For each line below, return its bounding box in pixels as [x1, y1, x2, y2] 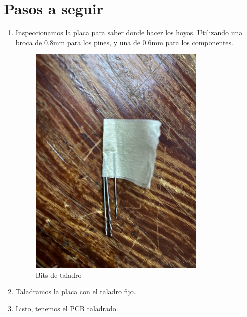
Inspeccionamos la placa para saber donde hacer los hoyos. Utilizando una [15, 27, 243, 38]
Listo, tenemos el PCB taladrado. [15, 303, 118, 313]
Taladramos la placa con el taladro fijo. [15, 286, 136, 297]
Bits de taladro [35, 269, 82, 280]
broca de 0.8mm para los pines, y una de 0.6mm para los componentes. [15, 37, 233, 47]
